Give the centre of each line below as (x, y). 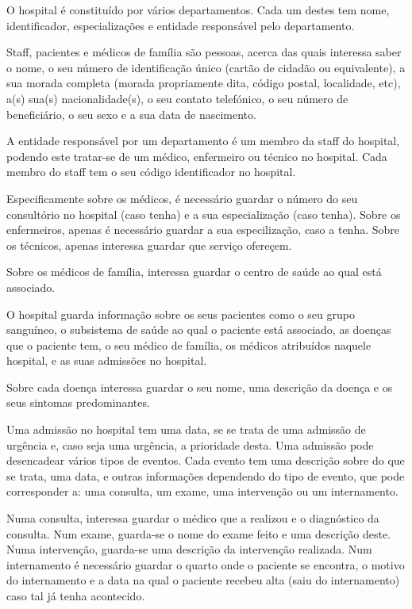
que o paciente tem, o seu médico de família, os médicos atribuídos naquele (189, 345)
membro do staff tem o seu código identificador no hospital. (151, 172)
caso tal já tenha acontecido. (76, 596)
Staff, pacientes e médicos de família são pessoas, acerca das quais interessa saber (204, 52)
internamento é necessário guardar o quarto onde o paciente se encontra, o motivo (206, 564)
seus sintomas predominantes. (78, 402)
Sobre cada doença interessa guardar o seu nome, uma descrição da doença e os (200, 387)
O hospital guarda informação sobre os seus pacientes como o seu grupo (181, 314)
